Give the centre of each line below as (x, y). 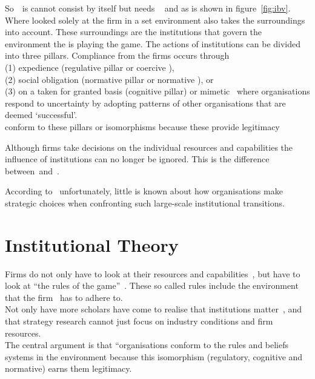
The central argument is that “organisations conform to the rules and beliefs (147, 345)
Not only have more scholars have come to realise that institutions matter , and (154, 309)
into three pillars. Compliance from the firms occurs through (117, 55)
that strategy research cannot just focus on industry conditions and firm (139, 321)
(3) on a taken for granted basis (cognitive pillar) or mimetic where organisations (157, 91)
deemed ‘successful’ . (41, 115)
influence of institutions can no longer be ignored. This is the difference (137, 159)
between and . (32, 170)
